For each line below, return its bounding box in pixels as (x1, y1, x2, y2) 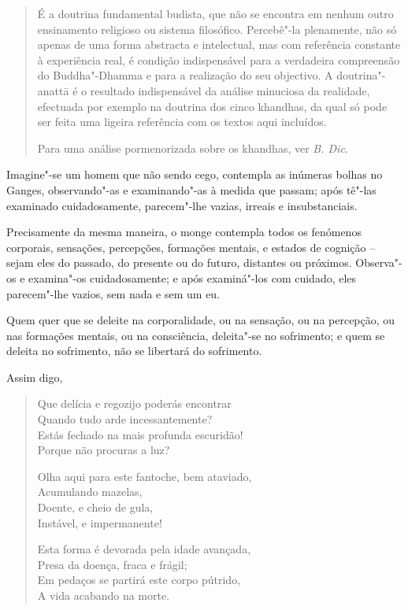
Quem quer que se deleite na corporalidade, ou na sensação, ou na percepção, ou (6, 312, 395, 328)
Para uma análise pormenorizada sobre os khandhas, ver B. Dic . (37, 139, 348, 156)
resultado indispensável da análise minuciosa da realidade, (90, 82, 370, 98)
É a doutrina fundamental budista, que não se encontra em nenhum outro (37, 6, 394, 21)
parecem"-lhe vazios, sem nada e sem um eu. (6, 285, 221, 301)
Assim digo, (6, 368, 63, 385)
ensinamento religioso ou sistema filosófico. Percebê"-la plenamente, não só (37, 20, 397, 37)
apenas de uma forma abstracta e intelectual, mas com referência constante (37, 36, 401, 53)
